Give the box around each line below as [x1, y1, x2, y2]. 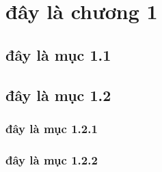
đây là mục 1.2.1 [5, 119, 98, 137]
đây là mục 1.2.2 [5, 151, 98, 168]
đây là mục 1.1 [5, 44, 111, 65]
